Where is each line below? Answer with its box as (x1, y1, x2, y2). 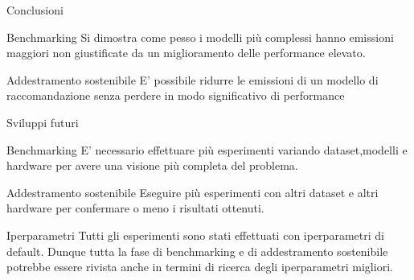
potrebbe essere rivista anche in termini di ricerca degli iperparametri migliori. (6, 258, 393, 275)
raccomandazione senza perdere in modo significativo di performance (6, 87, 345, 104)
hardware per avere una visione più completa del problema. (6, 157, 298, 174)
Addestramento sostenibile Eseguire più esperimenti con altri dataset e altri (6, 183, 379, 200)
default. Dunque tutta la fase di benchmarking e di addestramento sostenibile (6, 242, 388, 259)
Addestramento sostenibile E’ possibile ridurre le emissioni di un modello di (6, 71, 379, 88)
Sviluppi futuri (6, 113, 79, 130)
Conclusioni (6, 2, 64, 18)
